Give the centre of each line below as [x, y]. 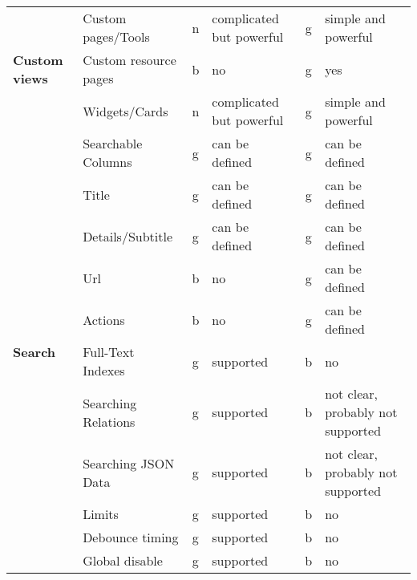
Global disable [123, 560]
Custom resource [130, 60]
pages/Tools [116, 37]
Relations [109, 421]
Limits [101, 514]
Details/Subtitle [128, 236]
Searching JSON [129, 463]
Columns [107, 162]
